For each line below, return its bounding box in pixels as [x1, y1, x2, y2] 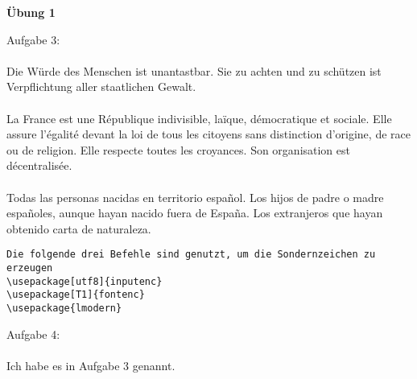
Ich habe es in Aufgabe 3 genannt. [6, 356, 175, 373]
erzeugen [6, 262, 53, 274]
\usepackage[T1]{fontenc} [6, 289, 145, 301]
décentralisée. [6, 157, 72, 174]
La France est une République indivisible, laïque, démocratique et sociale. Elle [6, 109, 392, 126]
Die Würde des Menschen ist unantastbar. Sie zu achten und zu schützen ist [6, 62, 382, 79]
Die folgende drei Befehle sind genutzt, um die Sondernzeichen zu [6, 249, 376, 261]
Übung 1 [6, 4, 56, 20]
